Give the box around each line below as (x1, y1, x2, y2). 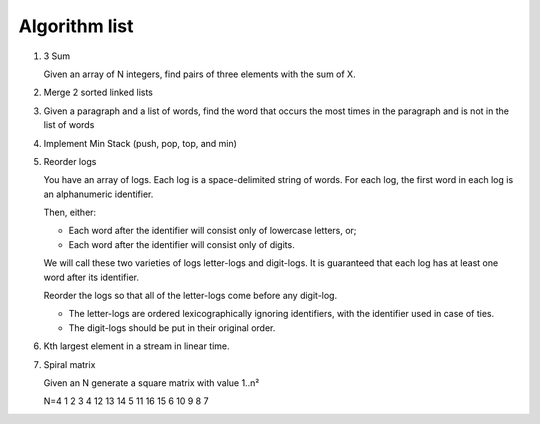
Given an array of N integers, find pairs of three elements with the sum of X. (43, 68, 356, 80)
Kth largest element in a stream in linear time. (43, 340, 230, 352)
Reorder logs (43, 155, 97, 167)
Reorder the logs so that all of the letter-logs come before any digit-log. (43, 290, 338, 302)
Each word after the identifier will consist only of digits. (68, 238, 295, 250)
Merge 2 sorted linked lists (43, 86, 154, 99)
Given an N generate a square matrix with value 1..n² (43, 376, 260, 389)
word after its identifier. (43, 271, 140, 283)
